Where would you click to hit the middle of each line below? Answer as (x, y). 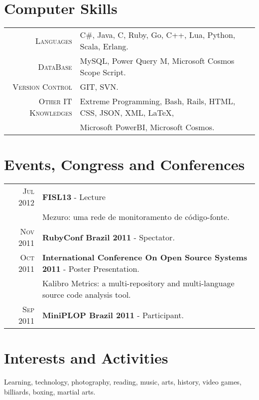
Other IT (55, 101)
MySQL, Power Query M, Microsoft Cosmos (157, 61)
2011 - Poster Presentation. (91, 269)
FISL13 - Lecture (74, 197)
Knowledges (51, 113)
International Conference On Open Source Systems (145, 257)
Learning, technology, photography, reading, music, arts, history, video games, (123, 382)
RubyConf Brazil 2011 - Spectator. (108, 237)
